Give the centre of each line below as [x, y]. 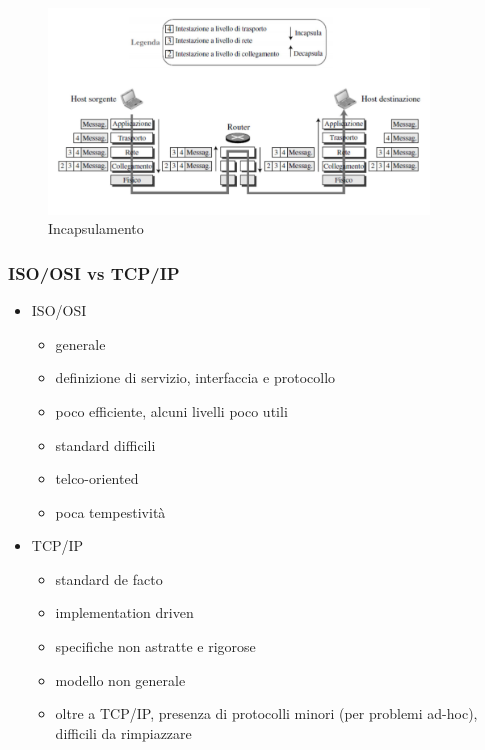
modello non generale [120, 679]
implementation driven [124, 612]
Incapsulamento [96, 228]
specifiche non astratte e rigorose [155, 646]
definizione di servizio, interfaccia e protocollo [195, 377]
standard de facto [109, 578]
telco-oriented [97, 478]
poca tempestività [110, 511]
